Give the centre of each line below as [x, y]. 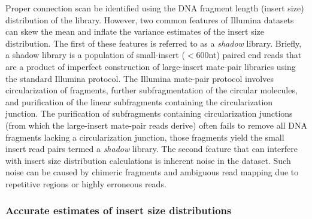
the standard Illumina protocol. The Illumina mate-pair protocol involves [140, 78]
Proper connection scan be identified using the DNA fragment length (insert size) [155, 8]
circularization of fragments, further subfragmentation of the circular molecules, [152, 90]
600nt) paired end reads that [249, 55]
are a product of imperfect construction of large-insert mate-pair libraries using [151, 66]
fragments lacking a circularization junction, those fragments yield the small [145, 137]
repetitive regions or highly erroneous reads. [86, 183]
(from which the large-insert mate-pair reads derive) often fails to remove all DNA [156, 125]
